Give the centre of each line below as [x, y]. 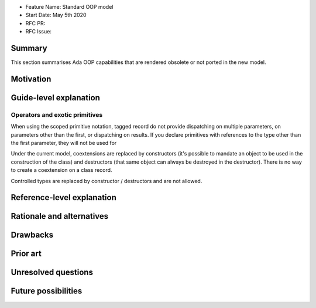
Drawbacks [32, 235]
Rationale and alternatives [60, 216]
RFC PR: [35, 23]
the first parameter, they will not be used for [64, 143]
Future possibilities [47, 291]
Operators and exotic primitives [57, 114]
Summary [29, 48]
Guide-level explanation [56, 98]
